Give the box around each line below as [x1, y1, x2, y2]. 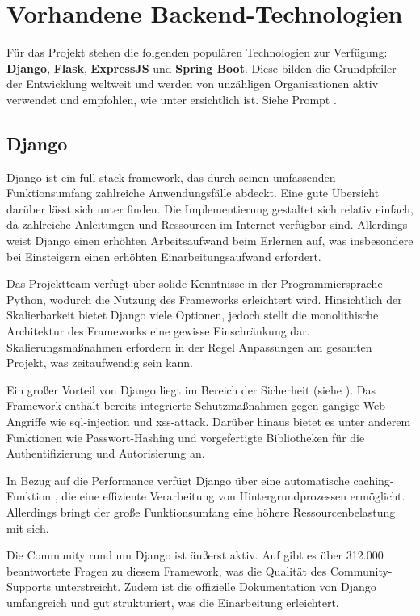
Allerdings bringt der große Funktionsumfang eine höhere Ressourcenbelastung [6, 503, 396, 520]
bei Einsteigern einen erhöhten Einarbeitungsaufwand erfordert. [6, 247, 321, 264]
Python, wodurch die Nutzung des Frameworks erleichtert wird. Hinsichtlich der [6, 290, 402, 307]
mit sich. [6, 519, 49, 536]
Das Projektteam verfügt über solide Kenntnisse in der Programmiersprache [6, 275, 383, 292]
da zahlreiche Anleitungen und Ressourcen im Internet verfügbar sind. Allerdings [6, 216, 408, 233]
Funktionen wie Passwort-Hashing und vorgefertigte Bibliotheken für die [6, 428, 365, 445]
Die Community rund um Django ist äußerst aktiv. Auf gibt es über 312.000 [6, 546, 384, 563]
